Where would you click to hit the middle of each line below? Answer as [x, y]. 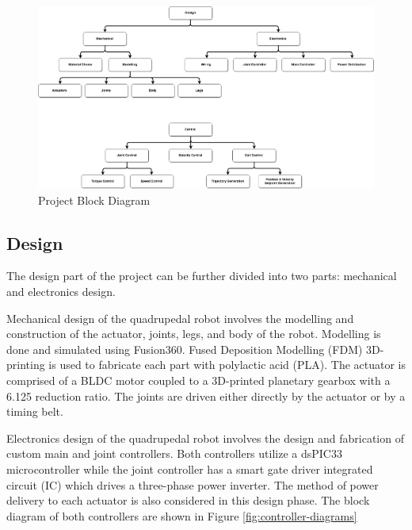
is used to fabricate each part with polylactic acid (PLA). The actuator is [227, 365]
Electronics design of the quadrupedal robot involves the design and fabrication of [205, 438]
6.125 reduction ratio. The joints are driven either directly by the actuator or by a [206, 396]
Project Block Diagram [94, 200]
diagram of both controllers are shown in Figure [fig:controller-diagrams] [182, 515]
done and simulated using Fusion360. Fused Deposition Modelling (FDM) [185, 349]
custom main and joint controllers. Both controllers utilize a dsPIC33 [174, 453]
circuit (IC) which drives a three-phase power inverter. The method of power [193, 484]
